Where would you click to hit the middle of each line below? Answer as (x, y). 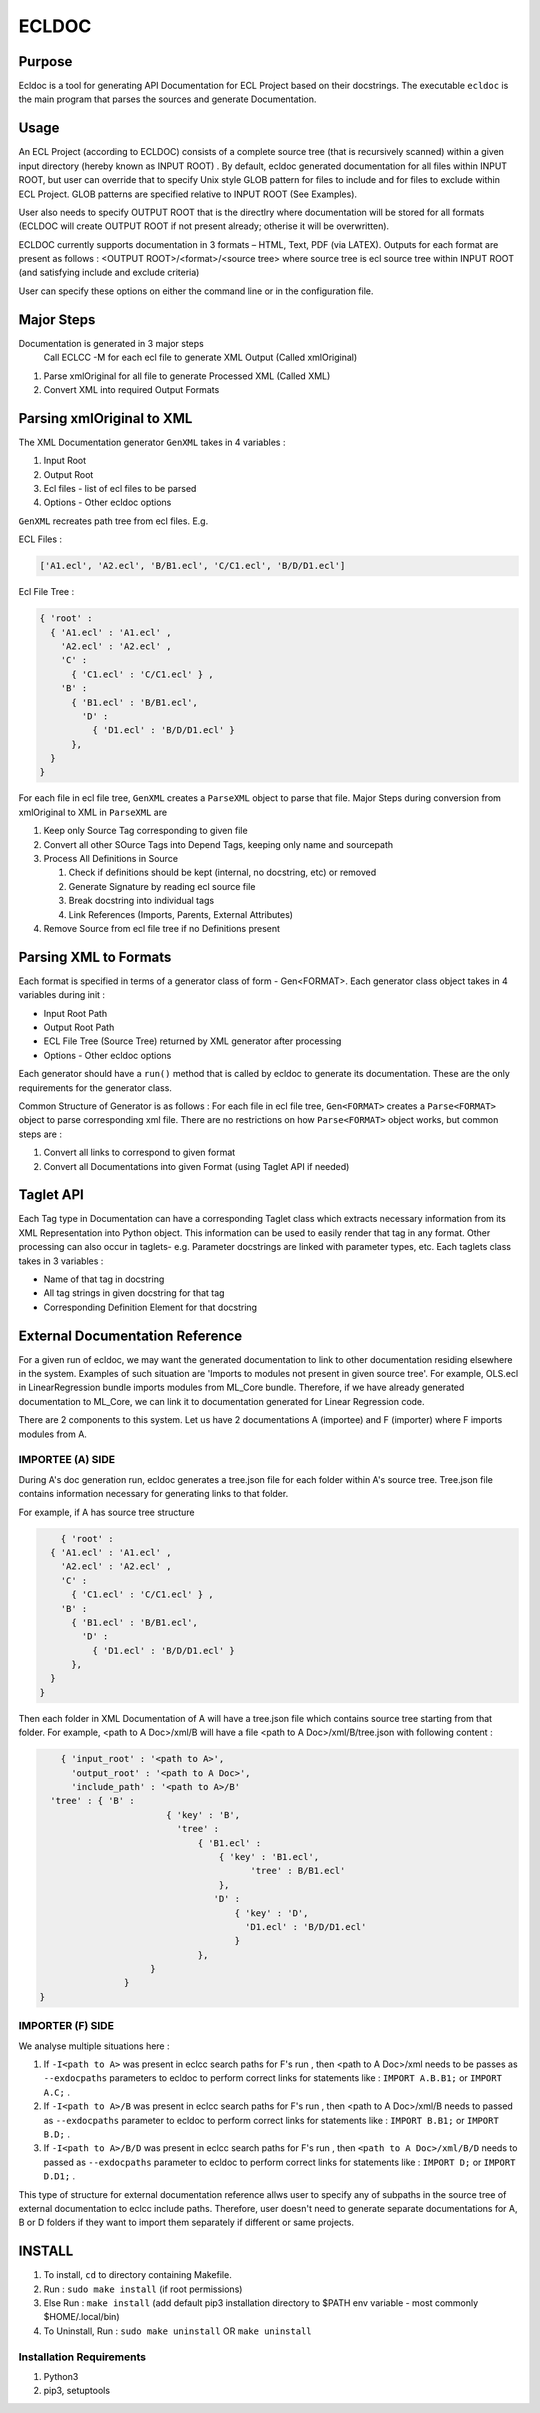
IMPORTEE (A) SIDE (66, 1460)
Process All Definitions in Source (111, 858)
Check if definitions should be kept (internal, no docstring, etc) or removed (222, 872)
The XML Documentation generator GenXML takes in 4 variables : (152, 442)
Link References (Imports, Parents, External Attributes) (181, 914)
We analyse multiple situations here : (94, 2046)
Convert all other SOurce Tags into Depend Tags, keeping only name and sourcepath (218, 844)
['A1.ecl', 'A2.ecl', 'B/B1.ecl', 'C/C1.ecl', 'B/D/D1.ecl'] (192, 566)
